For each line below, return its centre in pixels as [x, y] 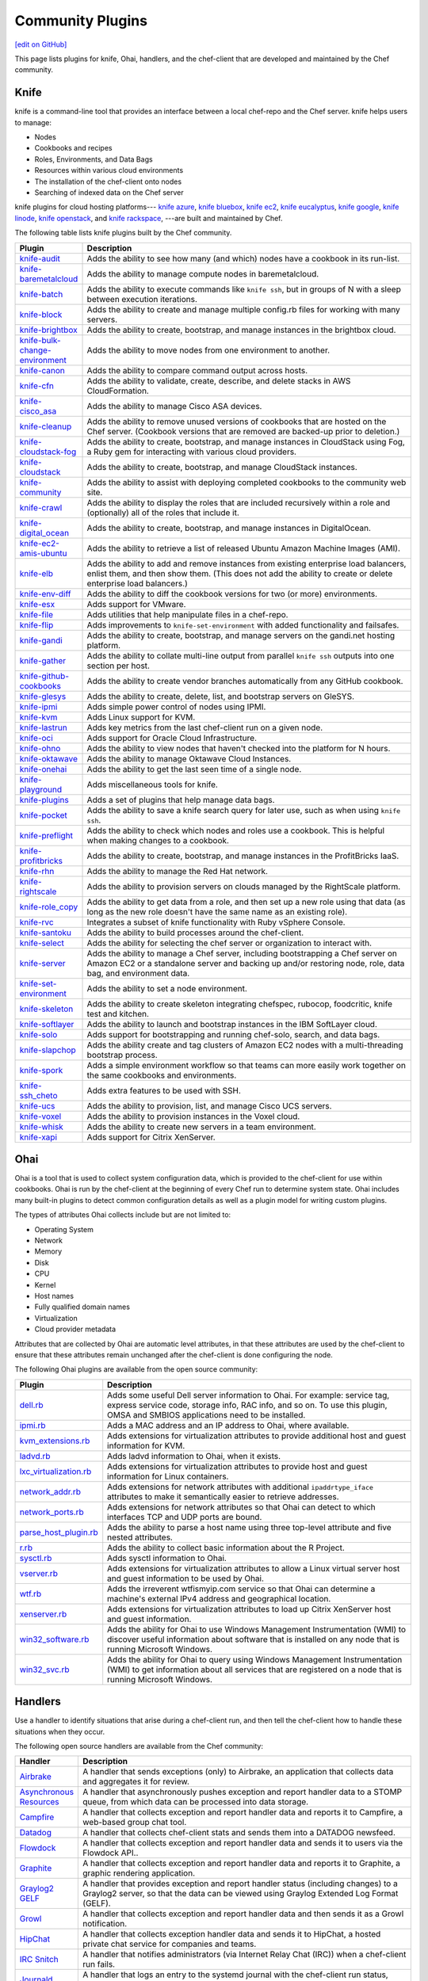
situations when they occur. [60, 1731]
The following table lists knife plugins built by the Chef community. [123, 233]
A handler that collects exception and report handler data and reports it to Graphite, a [241, 1864]
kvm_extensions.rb [55, 1441]
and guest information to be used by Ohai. [186, 1578]
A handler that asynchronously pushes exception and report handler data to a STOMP [243, 1792]
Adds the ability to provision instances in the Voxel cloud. [193, 1116]
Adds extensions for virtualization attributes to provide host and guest [237, 1466]
